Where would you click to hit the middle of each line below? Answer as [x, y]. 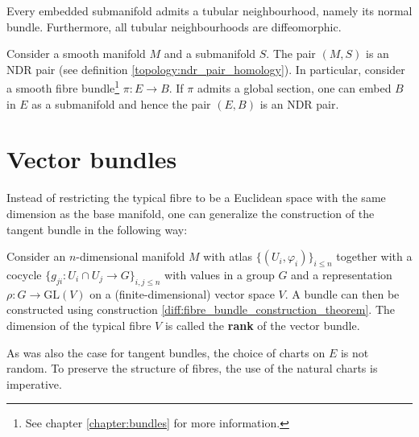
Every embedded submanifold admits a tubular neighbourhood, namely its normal [209, 10]
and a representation [342, 274]
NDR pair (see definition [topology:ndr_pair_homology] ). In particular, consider [206, 69]
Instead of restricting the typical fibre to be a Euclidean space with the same [196, 198]
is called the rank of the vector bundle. [262, 325]
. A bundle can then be [342, 293]
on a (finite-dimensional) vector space [182, 293]
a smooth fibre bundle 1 [63, 87]
